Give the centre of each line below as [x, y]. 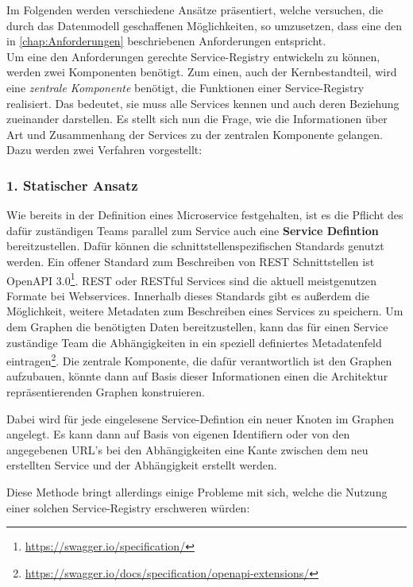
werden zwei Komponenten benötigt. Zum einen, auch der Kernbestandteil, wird [202, 72]
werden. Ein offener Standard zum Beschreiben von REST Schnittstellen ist [191, 261]
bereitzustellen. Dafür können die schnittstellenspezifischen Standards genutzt [195, 246]
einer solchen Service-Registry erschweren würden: [128, 507]
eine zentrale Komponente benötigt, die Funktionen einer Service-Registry [185, 87]
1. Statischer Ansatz [72, 185]
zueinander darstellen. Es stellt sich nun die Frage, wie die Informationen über [197, 119]
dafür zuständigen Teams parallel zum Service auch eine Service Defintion [193, 230]
